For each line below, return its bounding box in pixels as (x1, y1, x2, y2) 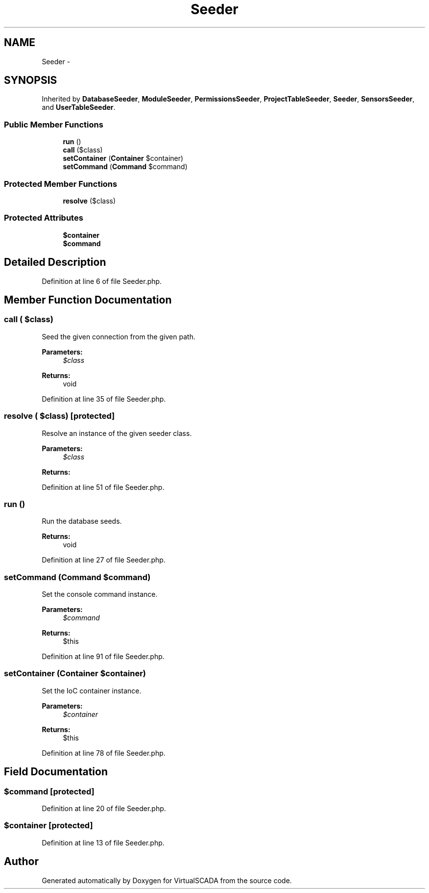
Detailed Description (4, 256, 106, 269)
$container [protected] (4, 820, 93, 831)
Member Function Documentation (4, 293, 172, 306)
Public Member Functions (4, 119, 103, 129)
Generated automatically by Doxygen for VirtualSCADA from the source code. (42, 876, 292, 885)
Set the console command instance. (42, 590, 158, 598)
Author (4, 855, 39, 868)
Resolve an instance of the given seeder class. (42, 429, 192, 437)
